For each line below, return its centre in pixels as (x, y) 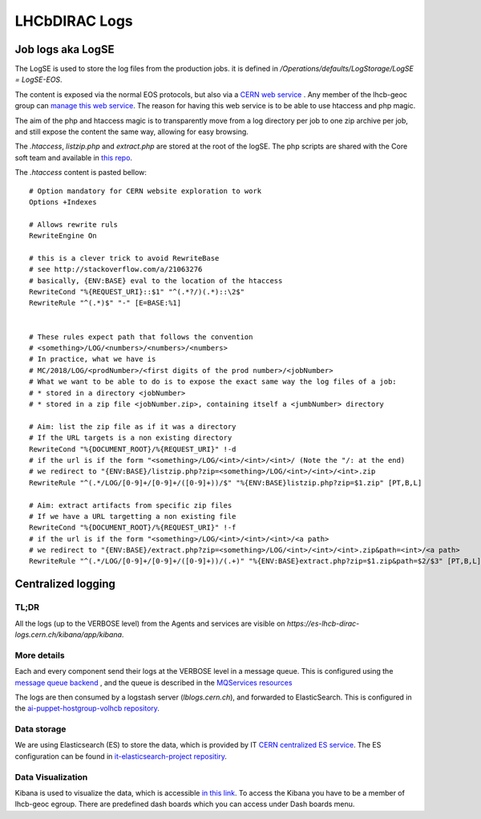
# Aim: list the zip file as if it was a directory (133, 426)
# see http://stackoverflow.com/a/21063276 (116, 270)
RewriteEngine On (63, 236)
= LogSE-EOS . (39, 79)
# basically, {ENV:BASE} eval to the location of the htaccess (156, 280)
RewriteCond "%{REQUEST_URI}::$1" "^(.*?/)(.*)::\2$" (137, 292)
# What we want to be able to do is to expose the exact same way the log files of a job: (213, 382)
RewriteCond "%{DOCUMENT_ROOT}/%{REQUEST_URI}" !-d (133, 449)
